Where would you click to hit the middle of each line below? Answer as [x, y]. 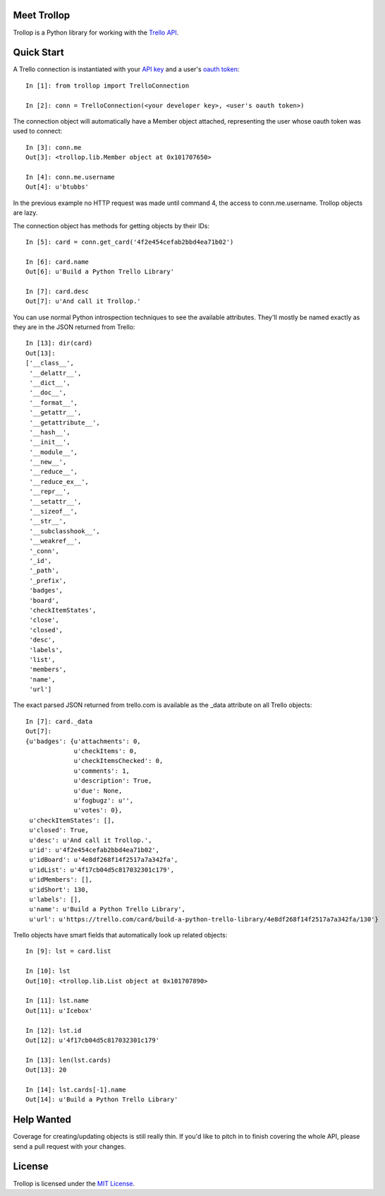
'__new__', [48, 462]
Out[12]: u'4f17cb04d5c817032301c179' [93, 1040]
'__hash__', [50, 432]
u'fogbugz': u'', [104, 800]
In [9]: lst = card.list [68, 951]
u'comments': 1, [102, 771]
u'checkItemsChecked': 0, [118, 761]
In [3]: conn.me [54, 147]
